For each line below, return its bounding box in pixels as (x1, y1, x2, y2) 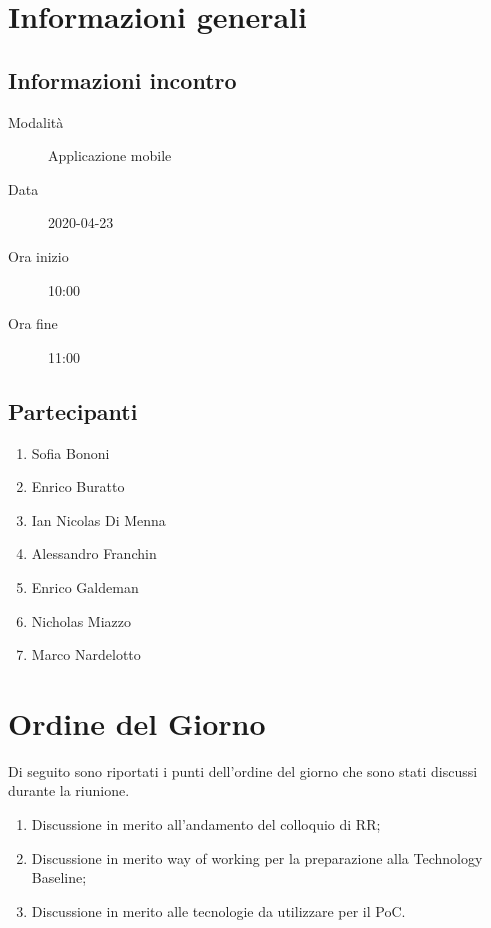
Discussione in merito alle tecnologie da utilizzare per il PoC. (31, 900, 406, 921)
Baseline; (31, 867, 87, 888)
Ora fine (8, 313, 58, 334)
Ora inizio (8, 245, 69, 266)
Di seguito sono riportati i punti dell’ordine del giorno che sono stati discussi (8, 760, 478, 781)
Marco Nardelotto (31, 644, 141, 665)
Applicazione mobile (48, 145, 172, 166)
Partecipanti (8, 395, 138, 426)
